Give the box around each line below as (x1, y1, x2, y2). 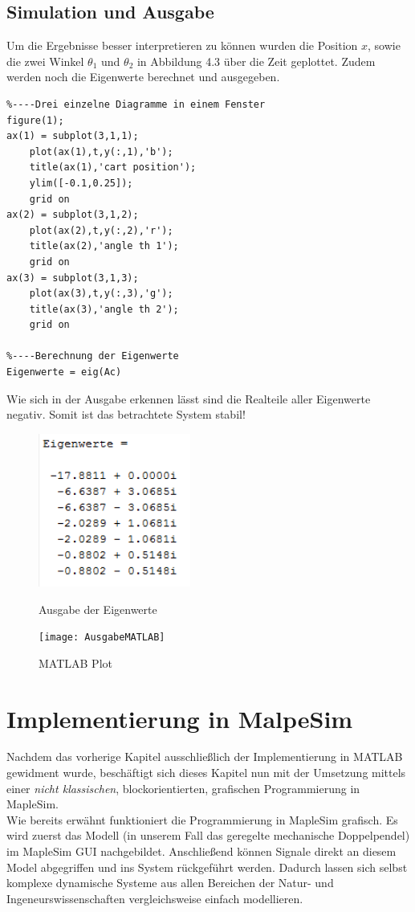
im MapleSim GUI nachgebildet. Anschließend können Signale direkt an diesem (6, 843, 397, 860)
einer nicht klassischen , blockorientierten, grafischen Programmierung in (6, 779, 360, 796)
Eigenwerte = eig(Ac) (6, 366, 122, 378)
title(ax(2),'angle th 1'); (29, 240, 179, 252)
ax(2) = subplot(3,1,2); (6, 209, 139, 221)
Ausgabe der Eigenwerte (39, 600, 157, 617)
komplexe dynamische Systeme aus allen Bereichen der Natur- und (6, 874, 334, 891)
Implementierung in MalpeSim (6, 701, 353, 734)
